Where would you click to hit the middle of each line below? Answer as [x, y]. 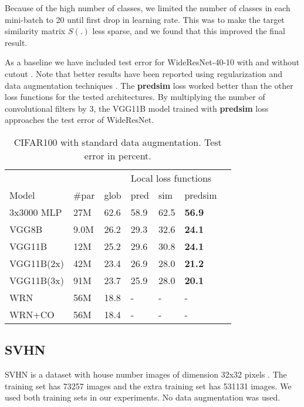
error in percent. [118, 155]
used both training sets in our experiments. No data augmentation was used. [143, 397]
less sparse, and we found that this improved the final [189, 31]
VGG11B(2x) [37, 263]
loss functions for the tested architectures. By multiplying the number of [135, 97]
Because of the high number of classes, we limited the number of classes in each [148, 8]
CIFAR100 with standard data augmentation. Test [118, 142]
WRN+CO [32, 314]
